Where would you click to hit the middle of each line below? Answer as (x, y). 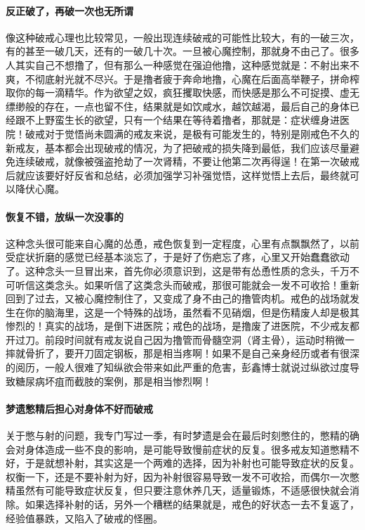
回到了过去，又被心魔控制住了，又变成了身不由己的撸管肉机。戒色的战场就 (178, 298)
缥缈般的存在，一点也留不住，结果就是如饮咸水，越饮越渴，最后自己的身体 (178, 106)
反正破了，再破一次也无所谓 (69, 10)
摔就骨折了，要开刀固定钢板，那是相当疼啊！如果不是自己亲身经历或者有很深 (182, 353)
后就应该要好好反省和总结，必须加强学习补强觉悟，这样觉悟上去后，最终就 (178, 175)
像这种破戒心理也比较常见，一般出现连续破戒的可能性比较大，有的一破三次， (182, 37)
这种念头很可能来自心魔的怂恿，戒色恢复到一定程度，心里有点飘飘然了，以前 (182, 243)
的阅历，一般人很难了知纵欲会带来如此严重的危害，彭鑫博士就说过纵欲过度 (178, 367)
